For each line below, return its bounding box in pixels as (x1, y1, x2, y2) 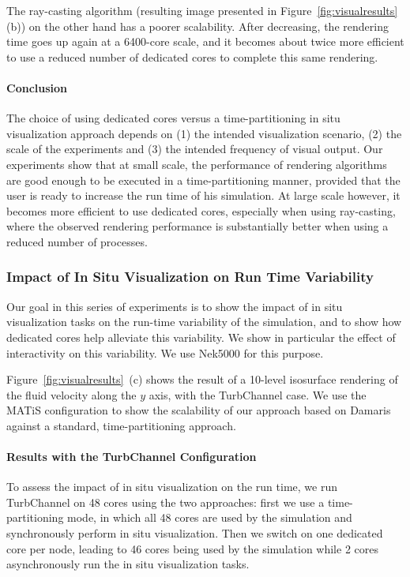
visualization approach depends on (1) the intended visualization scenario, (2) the (6, 125, 402, 141)
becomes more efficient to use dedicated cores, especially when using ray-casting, (6, 202, 396, 219)
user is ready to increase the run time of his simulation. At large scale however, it (6, 187, 401, 204)
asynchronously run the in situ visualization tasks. (6, 556, 250, 572)
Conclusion (6, 79, 68, 96)
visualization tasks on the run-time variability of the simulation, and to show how (6, 313, 402, 330)
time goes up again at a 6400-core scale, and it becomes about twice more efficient (6, 33, 404, 50)
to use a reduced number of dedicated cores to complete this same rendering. (6, 48, 378, 65)
